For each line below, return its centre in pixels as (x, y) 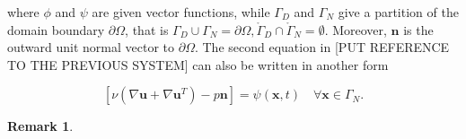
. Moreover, (356, 29)
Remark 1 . (40, 126)
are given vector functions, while (181, 12)
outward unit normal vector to (91, 47)
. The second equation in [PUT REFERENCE (322, 47)
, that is (147, 29)
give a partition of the (398, 12)
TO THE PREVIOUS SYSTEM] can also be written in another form (198, 64)
